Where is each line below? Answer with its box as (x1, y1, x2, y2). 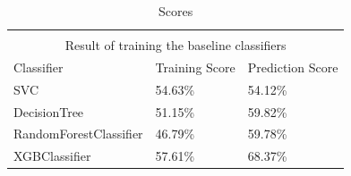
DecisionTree (13, 102, 84, 121)
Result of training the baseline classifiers (64, 36, 287, 54)
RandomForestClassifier (13, 124, 143, 143)
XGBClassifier (13, 147, 91, 165)
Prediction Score (247, 57, 338, 76)
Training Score (155, 57, 235, 76)
